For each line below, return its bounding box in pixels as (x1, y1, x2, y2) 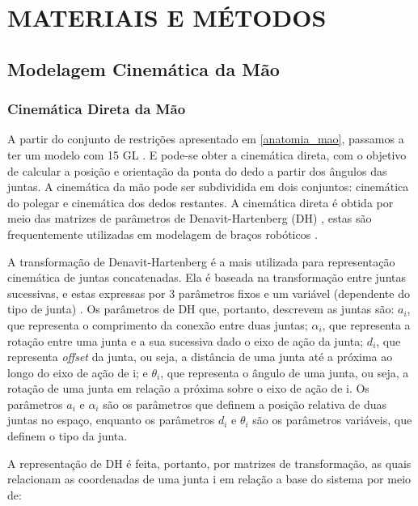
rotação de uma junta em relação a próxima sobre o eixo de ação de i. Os (7, 380, 369, 397)
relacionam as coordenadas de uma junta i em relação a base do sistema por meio (7, 470, 412, 487)
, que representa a (322, 316, 411, 333)
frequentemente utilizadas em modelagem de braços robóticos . (7, 225, 318, 242)
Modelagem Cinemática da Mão (7, 56, 280, 81)
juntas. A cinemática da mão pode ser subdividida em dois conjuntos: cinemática (7, 178, 409, 195)
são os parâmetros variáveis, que (252, 411, 412, 428)
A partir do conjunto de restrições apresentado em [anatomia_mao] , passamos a (7, 130, 404, 147)
